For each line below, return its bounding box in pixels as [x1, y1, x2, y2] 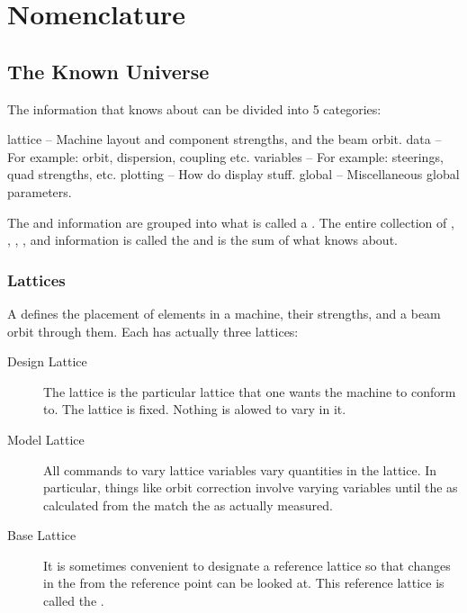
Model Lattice [7, 429, 85, 448]
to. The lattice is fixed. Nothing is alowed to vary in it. [43, 400, 346, 419]
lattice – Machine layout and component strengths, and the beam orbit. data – [7, 130, 442, 149]
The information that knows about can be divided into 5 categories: [7, 99, 382, 118]
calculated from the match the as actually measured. [43, 495, 333, 514]
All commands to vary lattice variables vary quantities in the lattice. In [43, 460, 437, 479]
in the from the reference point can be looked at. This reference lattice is [43, 573, 445, 592]
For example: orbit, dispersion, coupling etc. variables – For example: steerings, [7, 147, 444, 166]
